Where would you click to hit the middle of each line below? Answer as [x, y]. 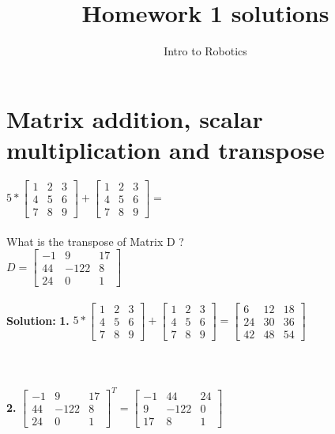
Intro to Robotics [205, 51]
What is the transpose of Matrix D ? [95, 241]
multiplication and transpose [166, 149]
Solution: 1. [38, 320]
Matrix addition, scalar [135, 118]
